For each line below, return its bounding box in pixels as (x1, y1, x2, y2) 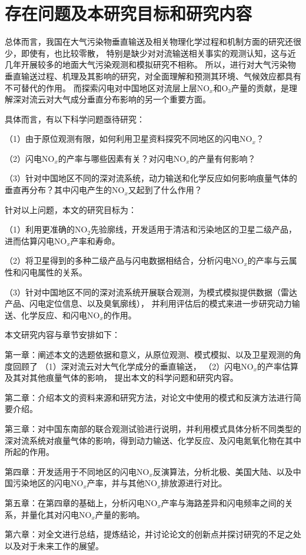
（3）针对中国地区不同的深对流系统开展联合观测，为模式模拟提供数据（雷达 (5, 285, 297, 298)
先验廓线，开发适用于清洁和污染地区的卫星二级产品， (91, 223, 297, 235)
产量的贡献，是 (231, 81, 290, 94)
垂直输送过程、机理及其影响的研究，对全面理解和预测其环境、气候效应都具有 (5, 69, 301, 82)
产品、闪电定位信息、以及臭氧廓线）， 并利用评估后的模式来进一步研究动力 (5, 297, 292, 310)
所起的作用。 (5, 446, 54, 458)
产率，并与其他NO (87, 477, 158, 489)
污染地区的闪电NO (12, 477, 84, 489)
